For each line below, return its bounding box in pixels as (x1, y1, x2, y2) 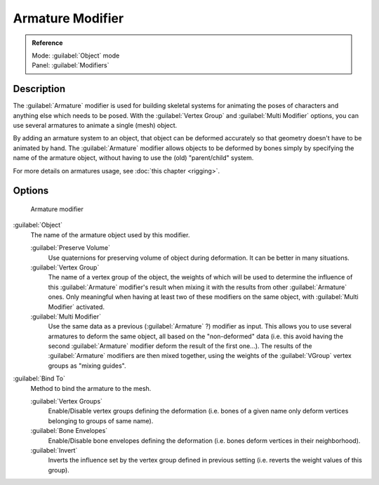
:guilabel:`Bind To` (13, 374, 66, 383)
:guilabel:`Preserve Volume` (30, 244, 111, 252)
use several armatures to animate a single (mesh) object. (13, 121, 178, 130)
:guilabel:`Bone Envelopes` (30, 427, 108, 435)
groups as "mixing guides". (48, 361, 126, 370)
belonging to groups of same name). (48, 416, 154, 425)
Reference (32, 39, 63, 47)
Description (13, 83, 66, 95)
